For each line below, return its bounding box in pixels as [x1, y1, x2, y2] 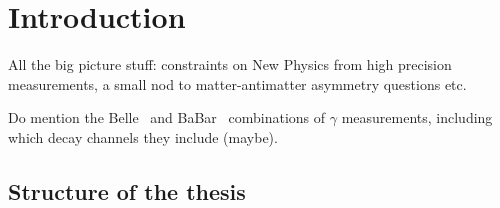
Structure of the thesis [8, 175, 246, 206]
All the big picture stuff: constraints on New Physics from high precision [8, 54, 452, 75]
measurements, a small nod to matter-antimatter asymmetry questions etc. [8, 73, 467, 94]
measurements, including [341, 107, 493, 128]
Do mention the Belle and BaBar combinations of [8, 107, 326, 128]
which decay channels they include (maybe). [8, 126, 278, 147]
